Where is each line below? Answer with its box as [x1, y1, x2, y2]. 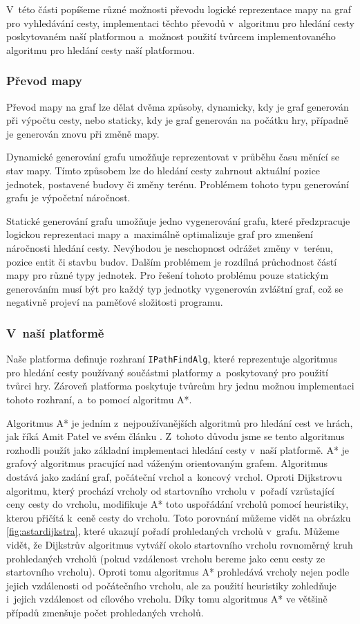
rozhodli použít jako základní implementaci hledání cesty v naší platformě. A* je [6, 442, 350, 457]
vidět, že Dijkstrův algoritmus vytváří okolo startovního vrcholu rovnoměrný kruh [6, 537, 353, 551]
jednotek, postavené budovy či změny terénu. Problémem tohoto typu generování [6, 176, 349, 191]
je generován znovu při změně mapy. [6, 126, 160, 140]
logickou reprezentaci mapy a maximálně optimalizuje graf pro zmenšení [6, 227, 313, 241]
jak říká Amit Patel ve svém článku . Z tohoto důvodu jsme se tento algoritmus [6, 429, 345, 443]
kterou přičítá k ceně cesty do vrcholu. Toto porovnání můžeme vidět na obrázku [6, 510, 351, 524]
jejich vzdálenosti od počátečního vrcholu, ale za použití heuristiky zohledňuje [6, 578, 337, 592]
